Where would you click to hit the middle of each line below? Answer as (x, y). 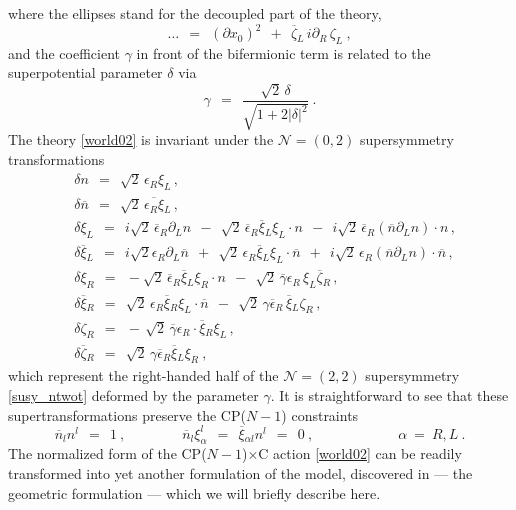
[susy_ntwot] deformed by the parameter (133, 395)
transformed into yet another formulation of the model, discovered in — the (240, 473)
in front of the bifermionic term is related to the (283, 52)
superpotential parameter (85, 72)
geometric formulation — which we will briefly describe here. (194, 492)
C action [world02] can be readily (360, 453)
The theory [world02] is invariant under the (141, 139)
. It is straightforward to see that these (389, 395)
